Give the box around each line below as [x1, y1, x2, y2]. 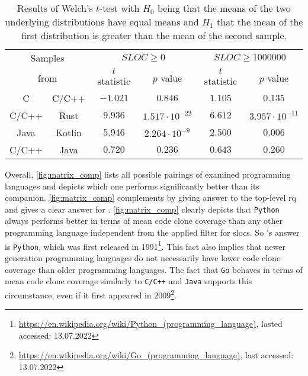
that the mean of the [217, 15, 303, 28]
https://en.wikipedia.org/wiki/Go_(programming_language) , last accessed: [18, 349, 294, 361]
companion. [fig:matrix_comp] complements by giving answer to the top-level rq [5, 191, 296, 204]
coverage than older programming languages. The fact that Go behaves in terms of [5, 263, 303, 275]
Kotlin [56, 126, 82, 139]
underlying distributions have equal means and [5, 15, 199, 28]
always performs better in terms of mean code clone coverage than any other [5, 214, 283, 227]
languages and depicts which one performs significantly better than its [5, 179, 259, 192]
